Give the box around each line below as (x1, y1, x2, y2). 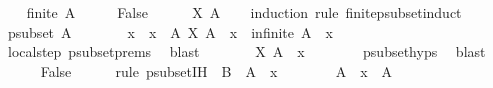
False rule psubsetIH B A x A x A (40, 60, 393, 81)
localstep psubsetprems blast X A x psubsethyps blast (7, 41, 486, 62)
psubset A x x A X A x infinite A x (7, 21, 333, 42)
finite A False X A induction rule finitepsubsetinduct (26, 2, 462, 22)
